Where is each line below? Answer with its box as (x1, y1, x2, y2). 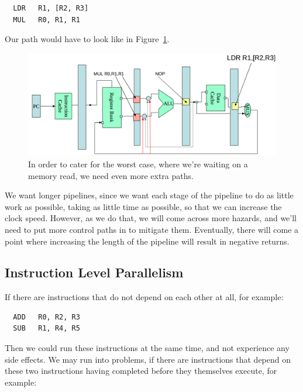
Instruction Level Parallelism (5, 263, 184, 281)
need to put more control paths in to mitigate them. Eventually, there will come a (5, 223, 299, 235)
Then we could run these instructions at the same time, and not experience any (5, 342, 290, 354)
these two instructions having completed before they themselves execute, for (5, 365, 277, 377)
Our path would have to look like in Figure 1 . (5, 33, 170, 45)
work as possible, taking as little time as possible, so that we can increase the (5, 200, 282, 212)
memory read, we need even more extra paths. (28, 169, 194, 181)
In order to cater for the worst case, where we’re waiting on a (28, 157, 248, 170)
